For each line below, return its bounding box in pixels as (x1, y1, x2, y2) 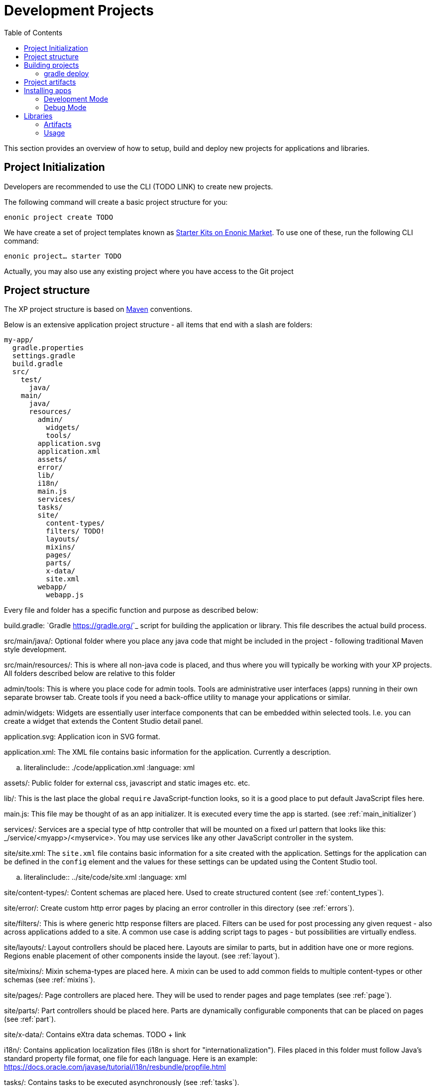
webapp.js (46, 591, 84, 599)
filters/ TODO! (46, 527, 105, 536)
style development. (4, 645, 67, 654)
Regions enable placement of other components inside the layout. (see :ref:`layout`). (4, 951, 280, 960)
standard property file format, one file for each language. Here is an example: (4, 1054, 258, 1063)
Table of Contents (4, 28, 63, 37)
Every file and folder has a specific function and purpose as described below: (4, 606, 258, 615)
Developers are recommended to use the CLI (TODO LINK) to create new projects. (4, 182, 273, 191)
